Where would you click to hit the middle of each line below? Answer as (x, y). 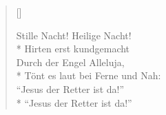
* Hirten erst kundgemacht (73, 49)
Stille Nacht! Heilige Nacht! (74, 35)
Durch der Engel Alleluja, (70, 62)
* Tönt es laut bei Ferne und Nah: (89, 75)
